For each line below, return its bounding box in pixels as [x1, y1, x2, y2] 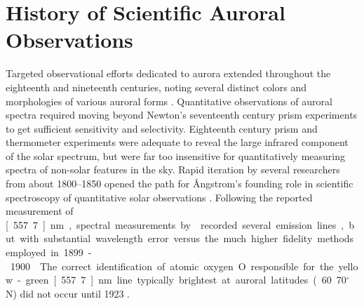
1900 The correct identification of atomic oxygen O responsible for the [10, 258, 334, 273]
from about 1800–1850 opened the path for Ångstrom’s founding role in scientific [6, 176, 353, 191]
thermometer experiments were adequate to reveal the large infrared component [6, 135, 349, 149]
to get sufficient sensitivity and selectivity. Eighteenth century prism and [6, 121, 318, 135]
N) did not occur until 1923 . [6, 286, 130, 300]
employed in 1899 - [6, 245, 92, 260]
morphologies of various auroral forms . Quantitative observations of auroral [6, 93, 332, 108]
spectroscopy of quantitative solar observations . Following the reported [6, 189, 313, 204]
